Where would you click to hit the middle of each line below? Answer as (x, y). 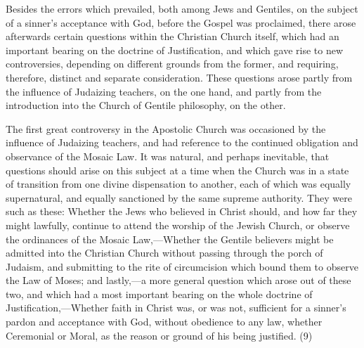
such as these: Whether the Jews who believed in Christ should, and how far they (182, 211)
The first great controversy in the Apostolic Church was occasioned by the (166, 128)
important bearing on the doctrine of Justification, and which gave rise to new (175, 50)
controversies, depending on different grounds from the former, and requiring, (172, 64)
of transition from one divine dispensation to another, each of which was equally (178, 184)
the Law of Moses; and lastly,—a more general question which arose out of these (178, 280)
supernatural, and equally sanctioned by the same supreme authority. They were (179, 197)
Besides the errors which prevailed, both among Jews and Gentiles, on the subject (182, 8)
